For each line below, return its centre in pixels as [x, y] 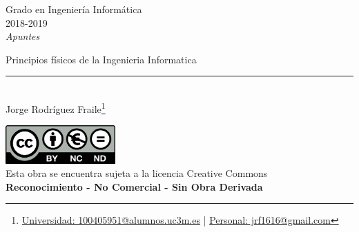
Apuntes [23, 36]
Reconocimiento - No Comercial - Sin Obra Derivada [134, 186]
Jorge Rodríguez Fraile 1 [56, 107]
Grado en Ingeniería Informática [74, 9]
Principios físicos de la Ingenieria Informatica [101, 59]
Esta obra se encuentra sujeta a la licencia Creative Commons [137, 173]
